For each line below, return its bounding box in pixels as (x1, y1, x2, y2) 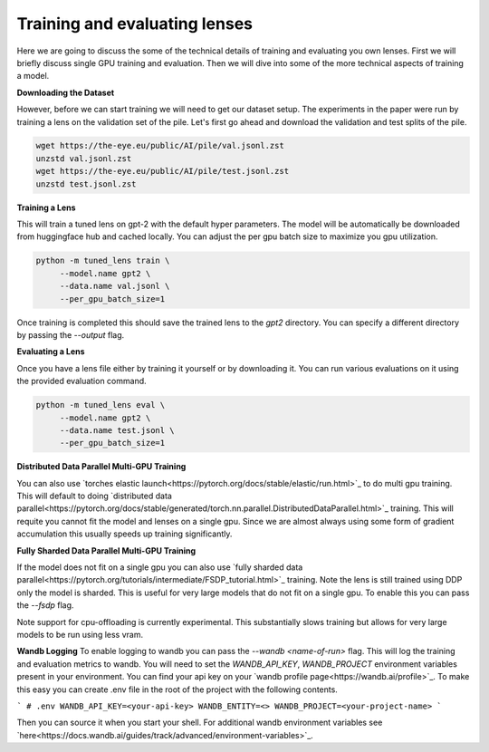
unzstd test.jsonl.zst (35, 178, 137, 189)
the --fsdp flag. (16, 600, 74, 611)
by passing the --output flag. (16, 329, 125, 340)
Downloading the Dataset (16, 87, 115, 98)
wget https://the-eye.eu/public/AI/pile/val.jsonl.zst (35, 140, 284, 151)
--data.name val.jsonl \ (59, 281, 170, 292)
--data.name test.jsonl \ (59, 425, 176, 435)
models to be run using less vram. (16, 629, 144, 640)
